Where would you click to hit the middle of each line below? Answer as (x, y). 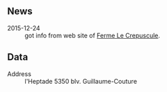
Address (19, 74)
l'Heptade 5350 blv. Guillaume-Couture (81, 81)
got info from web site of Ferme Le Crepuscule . (93, 35)
